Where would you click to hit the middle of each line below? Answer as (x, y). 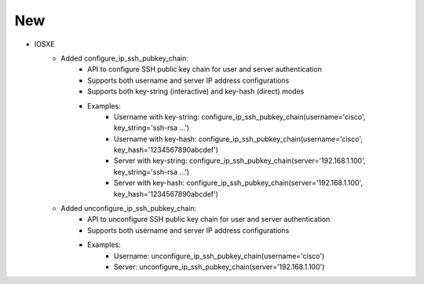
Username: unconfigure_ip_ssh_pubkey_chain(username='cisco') (219, 256)
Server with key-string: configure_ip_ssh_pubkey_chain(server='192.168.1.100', (240, 160)
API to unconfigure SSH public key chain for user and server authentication (209, 219)
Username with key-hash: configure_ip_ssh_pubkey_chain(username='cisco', (238, 138)
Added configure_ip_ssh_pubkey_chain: (124, 58)
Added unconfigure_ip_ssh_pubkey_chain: (129, 208)
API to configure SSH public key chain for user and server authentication (205, 69)
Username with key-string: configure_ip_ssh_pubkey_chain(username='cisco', (240, 116)
